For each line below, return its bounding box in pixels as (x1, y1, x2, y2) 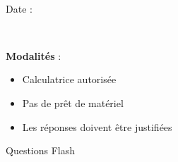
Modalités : (6, 48, 61, 63)
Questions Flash (6, 143, 76, 158)
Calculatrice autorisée (22, 72, 117, 87)
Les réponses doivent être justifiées (22, 119, 172, 134)
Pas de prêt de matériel (22, 95, 124, 110)
